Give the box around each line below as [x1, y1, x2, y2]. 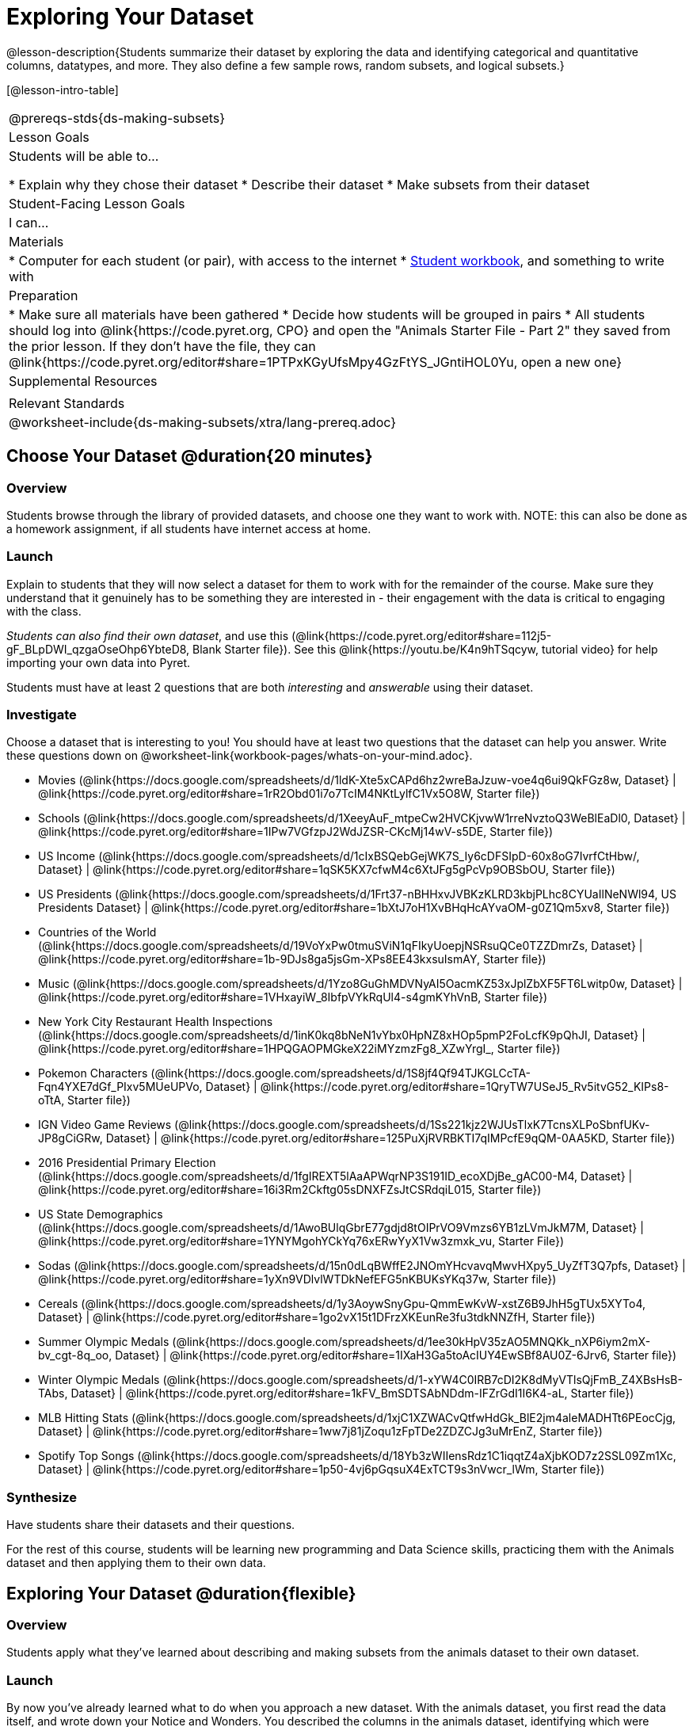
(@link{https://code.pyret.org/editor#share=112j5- [291, 628, 552, 642]
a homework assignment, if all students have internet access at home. [6, 521, 371, 536]
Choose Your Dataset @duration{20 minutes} [6, 446, 373, 467]
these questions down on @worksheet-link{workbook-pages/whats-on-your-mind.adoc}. [6, 749, 473, 763]
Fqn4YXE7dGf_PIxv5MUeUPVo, [38, 1080, 203, 1094]
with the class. [6, 604, 82, 618]
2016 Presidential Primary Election [38, 1156, 216, 1170]
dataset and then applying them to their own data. [6, 1556, 266, 1570]
